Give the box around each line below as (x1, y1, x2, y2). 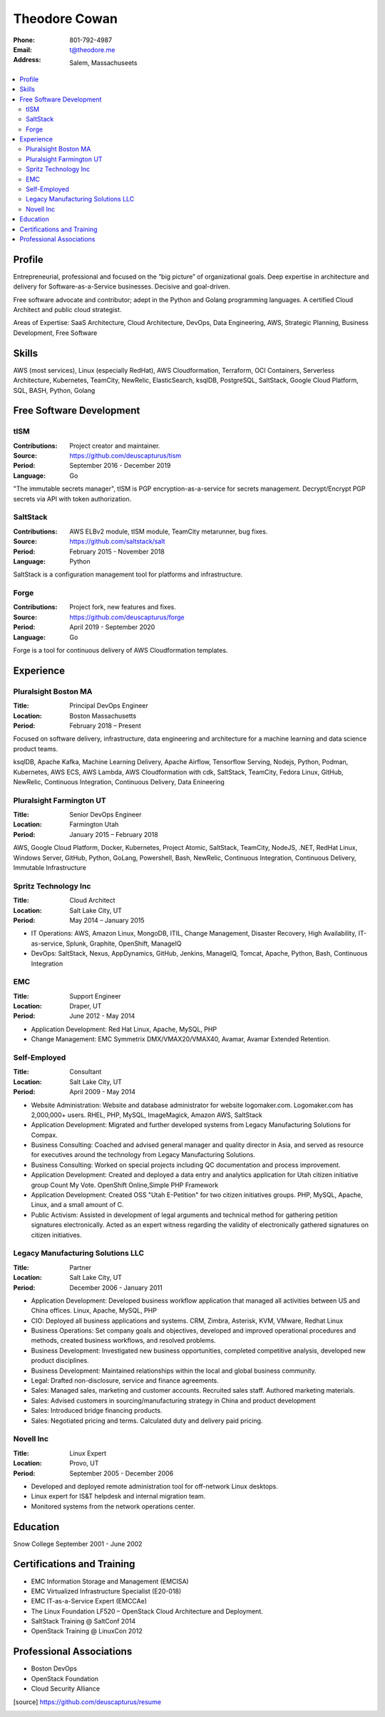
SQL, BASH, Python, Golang (13, 386, 96, 394)
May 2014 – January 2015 (69, 916, 145, 924)
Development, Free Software (13, 329, 98, 337)
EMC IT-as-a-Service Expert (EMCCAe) (31, 1597, 148, 1606)
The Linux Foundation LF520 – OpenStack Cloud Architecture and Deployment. (31, 1607, 264, 1616)
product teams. (13, 744, 58, 753)
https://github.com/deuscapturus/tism (69, 451, 182, 460)
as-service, (31, 939, 65, 948)
